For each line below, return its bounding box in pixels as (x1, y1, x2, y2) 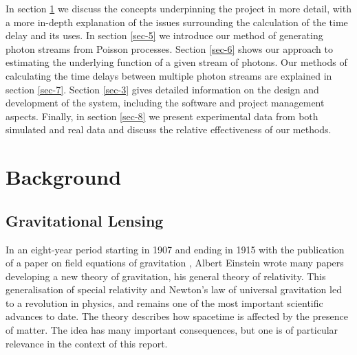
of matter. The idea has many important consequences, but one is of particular (6, 323, 338, 337)
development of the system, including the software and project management (6, 95, 325, 110)
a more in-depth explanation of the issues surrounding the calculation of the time (6, 14, 348, 29)
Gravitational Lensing (6, 209, 164, 231)
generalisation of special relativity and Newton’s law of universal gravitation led (6, 282, 342, 297)
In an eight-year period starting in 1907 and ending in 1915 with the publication (6, 242, 345, 256)
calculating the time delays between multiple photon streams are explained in (6, 68, 332, 82)
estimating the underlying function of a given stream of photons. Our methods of (6, 55, 347, 69)
